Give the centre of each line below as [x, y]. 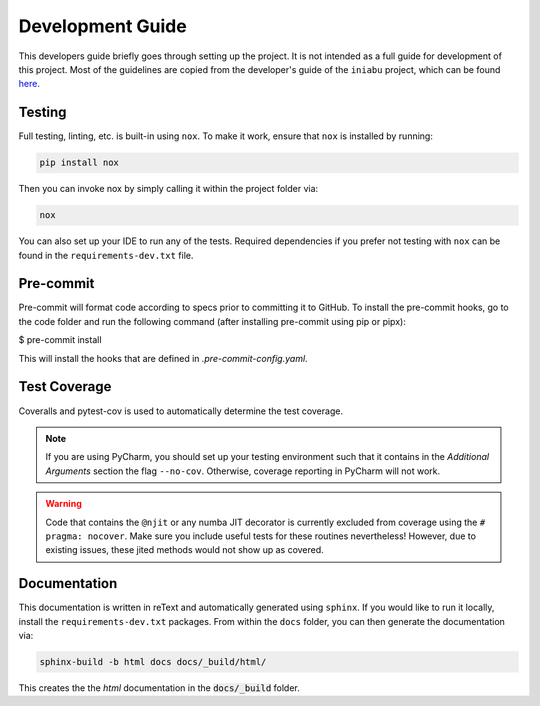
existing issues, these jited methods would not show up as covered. [184, 550]
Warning [63, 504]
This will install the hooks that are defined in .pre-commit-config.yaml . [163, 358]
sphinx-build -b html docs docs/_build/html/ [153, 661]
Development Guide [102, 26]
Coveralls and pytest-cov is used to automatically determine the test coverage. [181, 411]
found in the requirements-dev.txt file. [106, 255]
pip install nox [79, 163]
